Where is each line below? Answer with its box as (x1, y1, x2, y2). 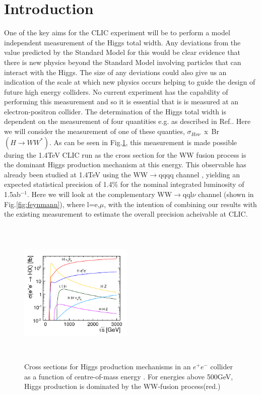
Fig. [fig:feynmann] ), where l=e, (4, 199, 100, 209)
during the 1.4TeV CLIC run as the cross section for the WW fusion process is (4, 149, 246, 160)
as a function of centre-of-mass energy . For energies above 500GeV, (24, 371, 233, 381)
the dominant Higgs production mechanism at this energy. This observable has (4, 159, 246, 170)
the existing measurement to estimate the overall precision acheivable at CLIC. (4, 209, 248, 219)
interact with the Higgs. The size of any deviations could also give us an (4, 67, 227, 77)
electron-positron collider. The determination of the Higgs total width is (4, 106, 227, 116)
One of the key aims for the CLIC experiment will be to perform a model (4, 27, 230, 38)
